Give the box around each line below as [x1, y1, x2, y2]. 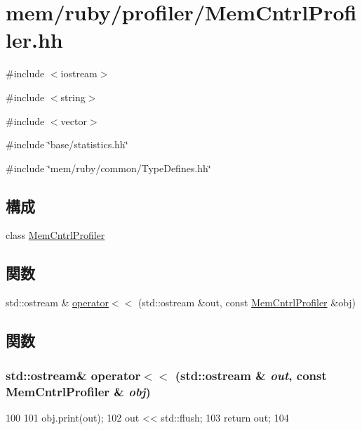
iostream [60, 66, 98, 81]
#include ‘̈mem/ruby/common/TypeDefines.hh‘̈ [6, 160, 211, 175]
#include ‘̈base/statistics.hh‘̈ [6, 137, 128, 152]
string [60, 89, 86, 104]
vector [60, 113, 87, 128]
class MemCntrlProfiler [6, 228, 105, 242]
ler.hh [6, 25, 63, 54]
